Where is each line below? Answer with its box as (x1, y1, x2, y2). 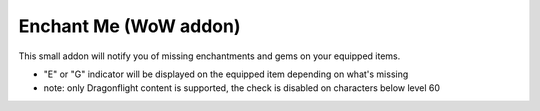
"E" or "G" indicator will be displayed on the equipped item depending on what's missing (43, 68, 409, 80)
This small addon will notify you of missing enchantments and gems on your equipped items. (18, 50, 401, 62)
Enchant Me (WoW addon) (18, 15, 241, 37)
